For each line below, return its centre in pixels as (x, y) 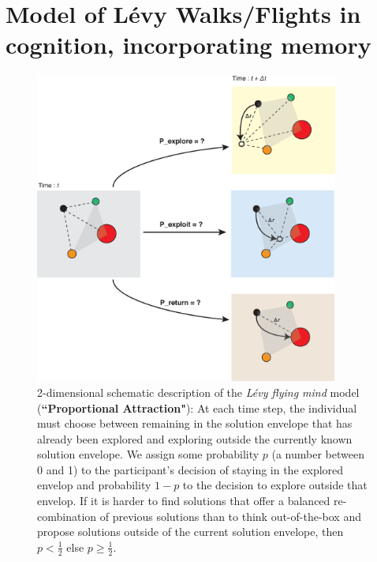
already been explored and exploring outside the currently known (195, 438)
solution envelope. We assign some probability (148, 454)
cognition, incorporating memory (188, 45)
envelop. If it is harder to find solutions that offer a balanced (184, 501)
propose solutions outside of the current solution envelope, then (190, 532)
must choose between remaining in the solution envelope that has (195, 423)
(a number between (318, 454)
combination (67, 516)
